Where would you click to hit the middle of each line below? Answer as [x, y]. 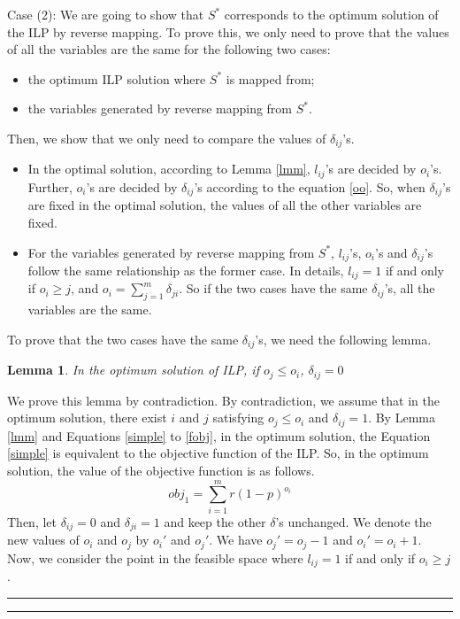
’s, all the [410, 288]
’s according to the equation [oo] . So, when [310, 186]
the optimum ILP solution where [117, 78]
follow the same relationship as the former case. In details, [186, 270]
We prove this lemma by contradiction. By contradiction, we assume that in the [223, 400]
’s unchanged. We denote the [353, 521]
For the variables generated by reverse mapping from [171, 252]
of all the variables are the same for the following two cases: [169, 49]
